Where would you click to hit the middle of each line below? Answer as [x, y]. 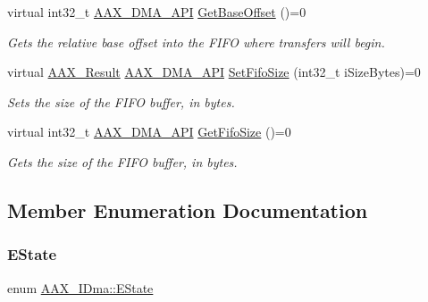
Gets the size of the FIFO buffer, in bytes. [122, 161]
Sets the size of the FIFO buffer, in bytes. [121, 101]
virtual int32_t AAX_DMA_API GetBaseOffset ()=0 [157, 12]
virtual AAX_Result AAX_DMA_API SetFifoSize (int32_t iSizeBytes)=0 [214, 72]
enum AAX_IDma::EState [80, 287]
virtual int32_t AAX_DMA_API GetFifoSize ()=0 [149, 132]
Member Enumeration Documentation [188, 210]
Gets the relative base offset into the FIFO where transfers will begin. [196, 42]
